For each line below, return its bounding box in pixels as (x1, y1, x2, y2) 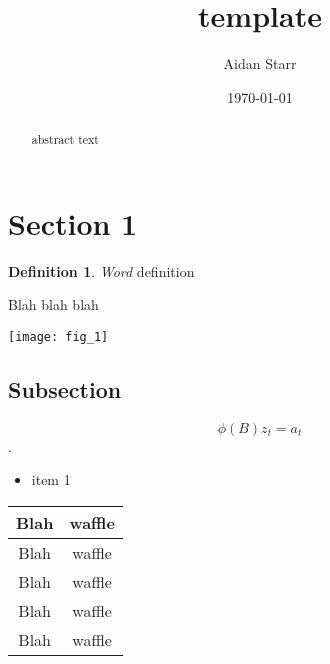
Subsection (8, 373, 122, 404)
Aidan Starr (223, 53, 297, 74)
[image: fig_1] (8, 329, 109, 344)
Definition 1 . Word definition (8, 260, 195, 281)
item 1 (31, 469, 71, 490)
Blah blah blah (8, 294, 99, 315)
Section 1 (8, 202, 138, 243)
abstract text (31, 131, 99, 148)
